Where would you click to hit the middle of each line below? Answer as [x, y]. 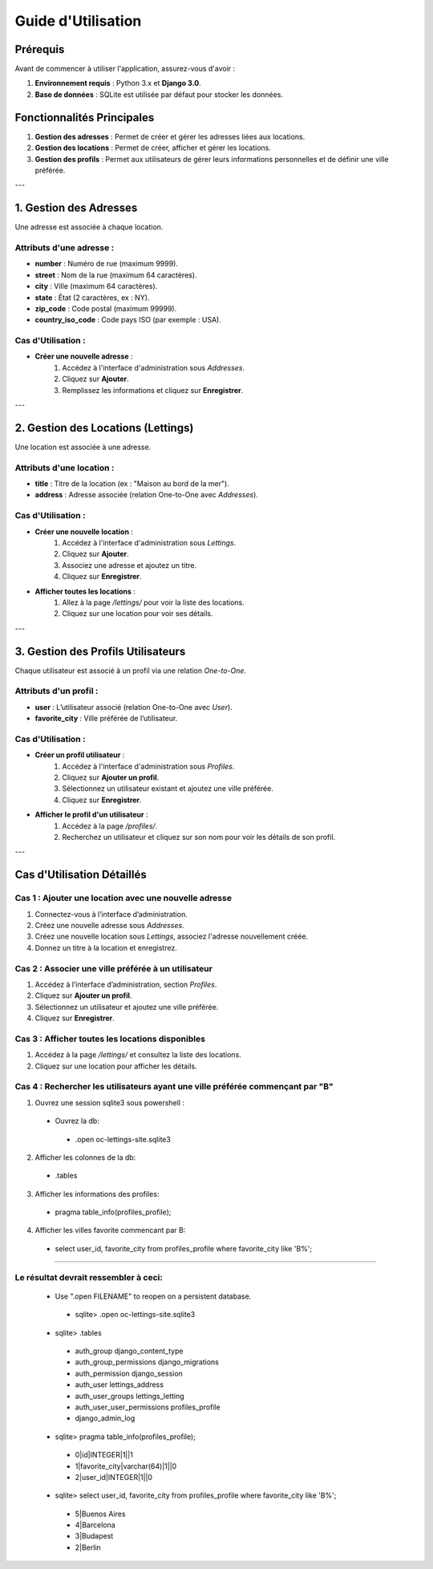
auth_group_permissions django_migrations [147, 1362]
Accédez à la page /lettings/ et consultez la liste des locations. [138, 1055]
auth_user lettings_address [119, 1385]
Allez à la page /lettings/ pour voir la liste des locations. [153, 602]
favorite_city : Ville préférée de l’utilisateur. [106, 719]
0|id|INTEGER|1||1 [104, 1455]
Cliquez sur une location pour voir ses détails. [138, 614]
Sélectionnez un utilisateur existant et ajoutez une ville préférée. [168, 789]
